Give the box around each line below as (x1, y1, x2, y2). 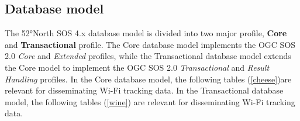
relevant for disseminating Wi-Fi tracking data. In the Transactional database (5, 84, 284, 96)
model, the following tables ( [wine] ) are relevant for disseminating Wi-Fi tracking (5, 95, 295, 108)
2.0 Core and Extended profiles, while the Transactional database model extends (5, 50, 291, 62)
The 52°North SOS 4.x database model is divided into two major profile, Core (5, 27, 287, 39)
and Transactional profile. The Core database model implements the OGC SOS (5, 38, 296, 50)
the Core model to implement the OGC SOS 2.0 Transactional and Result (5, 61, 270, 73)
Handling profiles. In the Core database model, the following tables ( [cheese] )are (5, 72, 292, 85)
